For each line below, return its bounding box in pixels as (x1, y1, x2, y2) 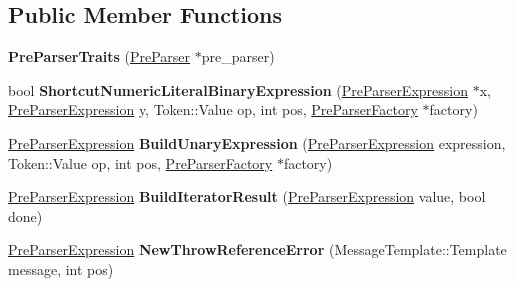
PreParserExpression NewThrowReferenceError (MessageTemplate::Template (8, 239, 507, 260)
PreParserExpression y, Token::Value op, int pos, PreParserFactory (8, 99, 418, 120)
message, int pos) (8, 258, 114, 279)
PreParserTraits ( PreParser (8, 46, 191, 67)
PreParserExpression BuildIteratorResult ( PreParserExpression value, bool (8, 186, 486, 207)
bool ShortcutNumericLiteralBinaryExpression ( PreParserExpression (8, 79, 468, 100)
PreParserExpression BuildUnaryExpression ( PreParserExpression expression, (8, 132, 506, 153)
